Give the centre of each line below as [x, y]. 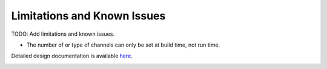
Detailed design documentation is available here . [72, 56]
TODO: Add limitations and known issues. [63, 34]
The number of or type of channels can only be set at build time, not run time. [123, 45]
